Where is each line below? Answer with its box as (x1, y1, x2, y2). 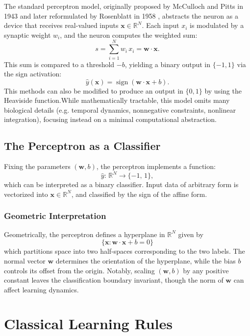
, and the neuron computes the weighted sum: (60, 29, 198, 40)
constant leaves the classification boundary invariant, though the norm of (4, 275, 224, 285)
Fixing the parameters (4, 161, 71, 171)
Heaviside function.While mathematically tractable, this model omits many (4, 95, 230, 105)
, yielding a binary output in (125, 59, 211, 69)
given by (178, 229, 203, 239)
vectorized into (4, 189, 48, 199)
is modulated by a (189, 20, 244, 30)
